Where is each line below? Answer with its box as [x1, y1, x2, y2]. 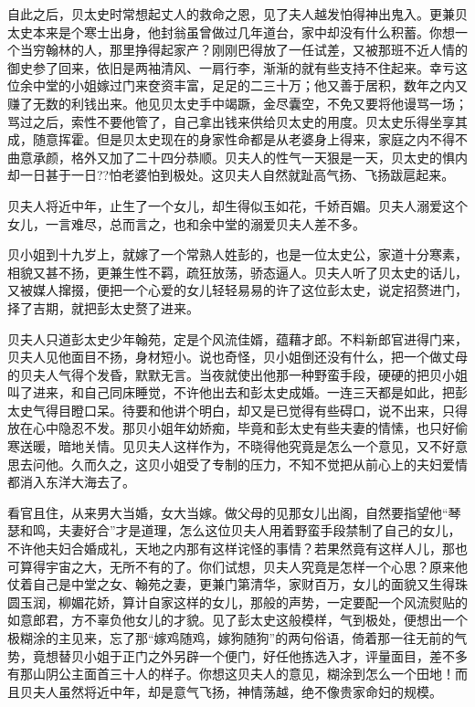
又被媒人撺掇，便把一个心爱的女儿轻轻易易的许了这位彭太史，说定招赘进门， [7, 280, 468, 300]
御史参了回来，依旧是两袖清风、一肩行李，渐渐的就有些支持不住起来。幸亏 [7, 58, 455, 77]
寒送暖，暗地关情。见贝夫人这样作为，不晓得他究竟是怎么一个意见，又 [7, 437, 429, 456]
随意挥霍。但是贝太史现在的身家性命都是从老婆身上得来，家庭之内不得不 [32, 130, 468, 149]
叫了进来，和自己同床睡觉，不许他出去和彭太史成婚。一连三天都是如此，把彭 [7, 383, 468, 402]
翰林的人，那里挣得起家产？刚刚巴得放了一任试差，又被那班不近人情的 [45, 40, 468, 59]
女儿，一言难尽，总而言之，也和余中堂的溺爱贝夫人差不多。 [7, 214, 365, 233]
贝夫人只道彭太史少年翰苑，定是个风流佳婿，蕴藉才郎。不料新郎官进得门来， [7, 329, 468, 348]
